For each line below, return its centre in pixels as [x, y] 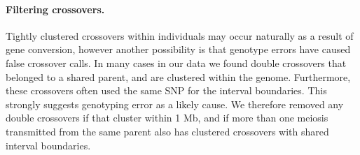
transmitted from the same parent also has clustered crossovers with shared [167, 131]
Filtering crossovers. [55, 9]
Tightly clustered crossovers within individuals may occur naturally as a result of [180, 35]
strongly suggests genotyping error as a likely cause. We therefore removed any [175, 104]
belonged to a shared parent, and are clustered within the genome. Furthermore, [178, 76]
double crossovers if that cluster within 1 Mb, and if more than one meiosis [167, 118]
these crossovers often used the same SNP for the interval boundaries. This [166, 90]
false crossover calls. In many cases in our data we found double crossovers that [176, 62]
